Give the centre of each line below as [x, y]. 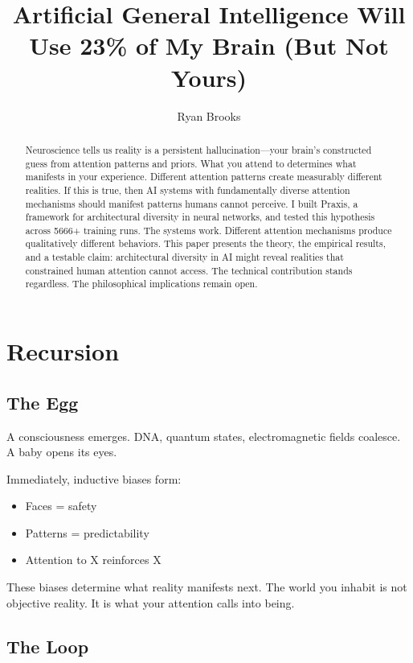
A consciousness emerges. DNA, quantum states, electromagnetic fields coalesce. [204, 436]
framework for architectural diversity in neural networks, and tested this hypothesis [200, 217]
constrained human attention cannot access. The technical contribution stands [189, 270]
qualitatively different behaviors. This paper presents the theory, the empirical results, [205, 243]
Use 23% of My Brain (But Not [209, 45]
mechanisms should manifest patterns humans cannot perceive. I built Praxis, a [192, 203]
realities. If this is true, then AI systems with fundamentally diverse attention [188, 189]
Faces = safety [61, 506]
